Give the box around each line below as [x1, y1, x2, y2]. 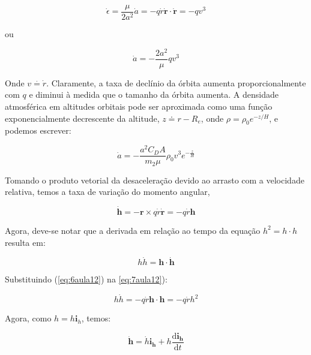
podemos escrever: [5, 124, 71, 137]
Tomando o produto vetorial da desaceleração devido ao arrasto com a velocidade [5, 173, 304, 186]
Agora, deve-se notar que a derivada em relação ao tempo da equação [5, 224, 261, 236]
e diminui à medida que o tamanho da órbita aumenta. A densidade [29, 88, 279, 101]
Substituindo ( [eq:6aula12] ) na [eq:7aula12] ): [5, 273, 168, 285]
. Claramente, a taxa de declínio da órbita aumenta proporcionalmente [46, 76, 306, 89]
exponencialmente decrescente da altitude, [5, 112, 160, 124]
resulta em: [5, 236, 46, 248]
